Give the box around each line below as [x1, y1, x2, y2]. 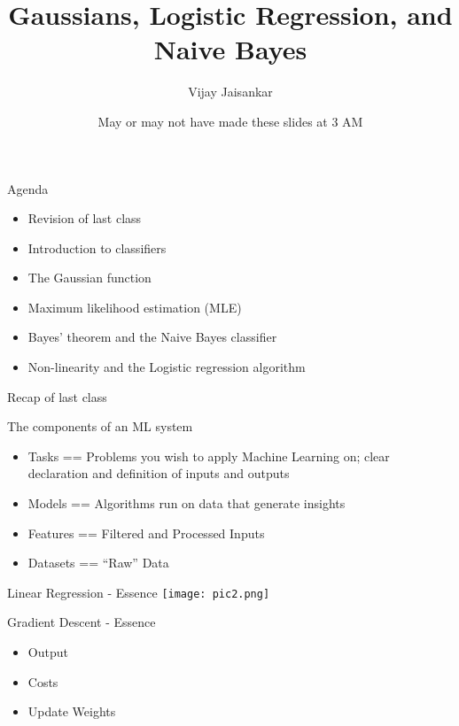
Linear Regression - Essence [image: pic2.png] [7, 583, 270, 601]
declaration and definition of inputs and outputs [27, 464, 290, 483]
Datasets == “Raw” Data [27, 553, 169, 572]
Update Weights [27, 702, 116, 721]
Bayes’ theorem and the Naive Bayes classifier [27, 328, 277, 346]
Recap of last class [7, 387, 107, 405]
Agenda [7, 179, 49, 197]
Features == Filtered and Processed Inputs [27, 523, 265, 542]
